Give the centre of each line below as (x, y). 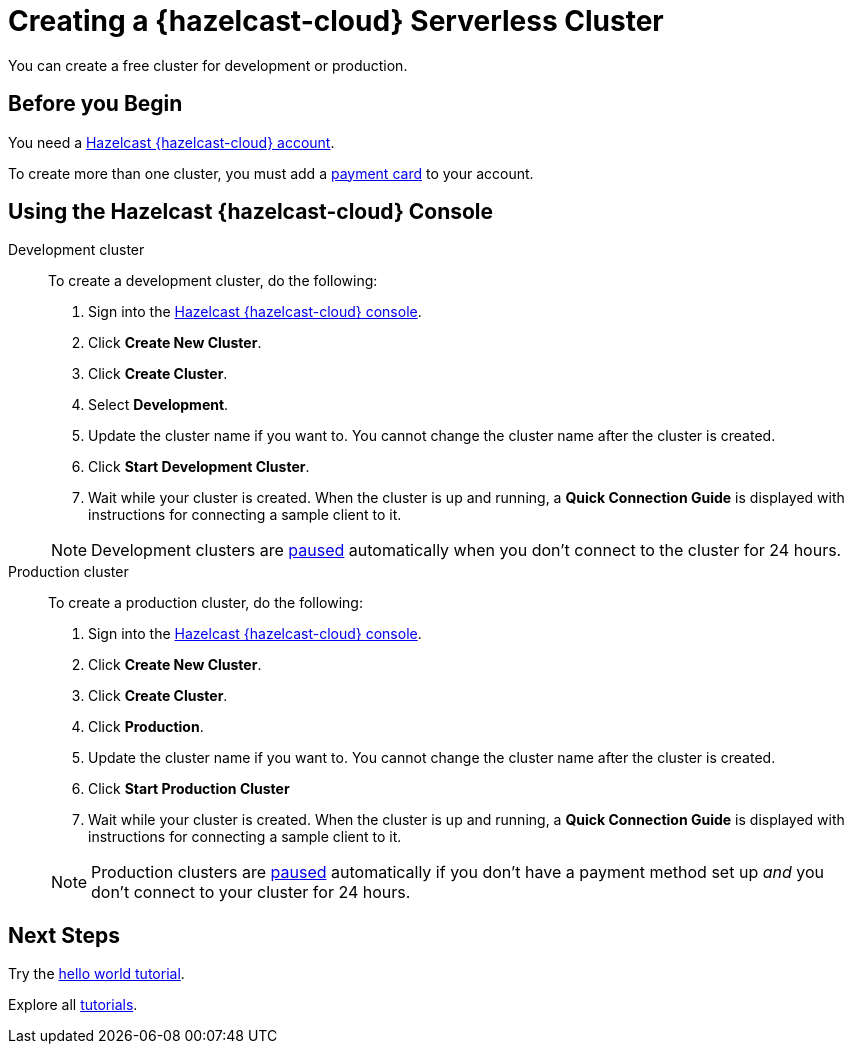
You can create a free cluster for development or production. (208, 65)
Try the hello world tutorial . (96, 974)
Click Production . (146, 727)
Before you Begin (95, 104)
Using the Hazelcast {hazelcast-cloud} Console (251, 212)
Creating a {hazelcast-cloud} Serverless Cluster (336, 21)
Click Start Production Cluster (189, 789)
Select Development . (158, 405)
